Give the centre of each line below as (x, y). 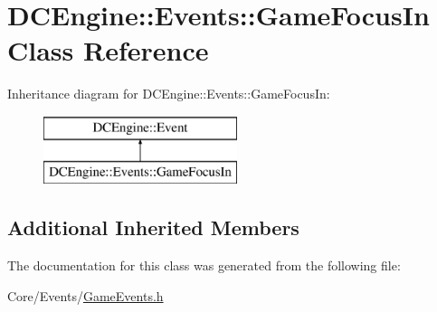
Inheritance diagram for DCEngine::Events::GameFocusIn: (169, 94)
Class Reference (108, 50)
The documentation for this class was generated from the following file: (204, 265)
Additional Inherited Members (153, 227)
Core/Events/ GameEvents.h (85, 295)
